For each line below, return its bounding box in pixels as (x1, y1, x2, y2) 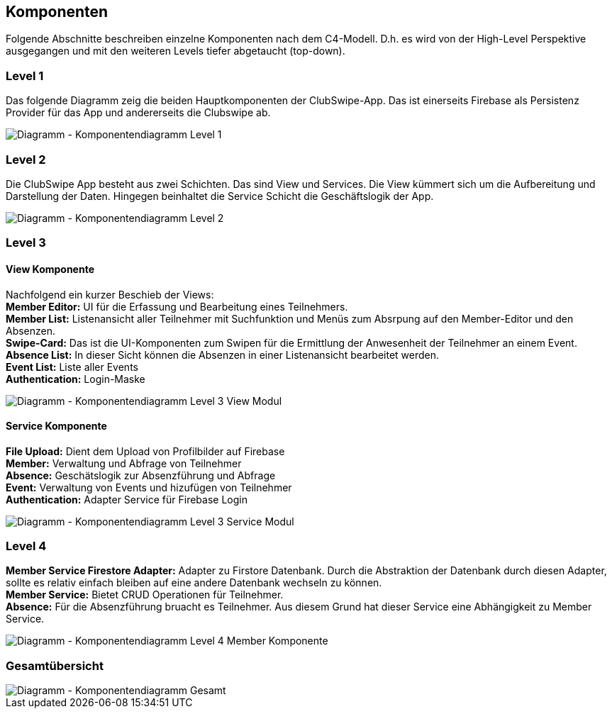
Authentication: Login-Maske (6, 372, 145, 385)
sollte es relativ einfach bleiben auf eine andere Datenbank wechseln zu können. (6, 576, 382, 589)
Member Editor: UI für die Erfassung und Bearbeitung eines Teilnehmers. (6, 300, 348, 313)
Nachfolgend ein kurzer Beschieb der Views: (6, 288, 214, 301)
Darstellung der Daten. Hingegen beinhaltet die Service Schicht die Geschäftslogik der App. (6, 189, 434, 202)
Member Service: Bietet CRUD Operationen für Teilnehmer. (6, 589, 284, 601)
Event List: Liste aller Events (6, 360, 138, 373)
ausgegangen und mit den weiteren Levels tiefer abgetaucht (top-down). (6, 45, 345, 57)
